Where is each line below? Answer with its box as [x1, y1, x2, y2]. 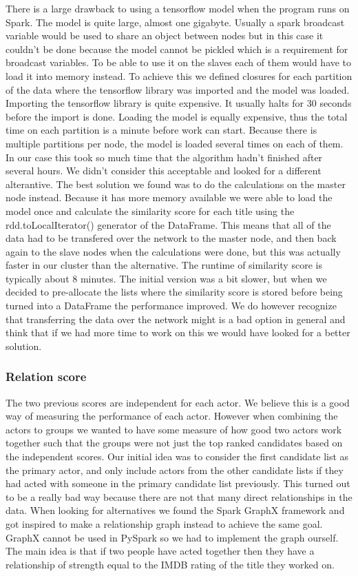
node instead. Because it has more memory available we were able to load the [6, 190, 333, 205]
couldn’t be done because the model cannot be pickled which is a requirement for [6, 41, 348, 56]
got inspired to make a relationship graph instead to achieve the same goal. [6, 517, 323, 531]
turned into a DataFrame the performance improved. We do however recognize [6, 298, 337, 313]
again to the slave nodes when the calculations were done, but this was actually [6, 244, 341, 258]
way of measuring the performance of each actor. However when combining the [6, 409, 338, 423]
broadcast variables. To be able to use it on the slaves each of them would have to [6, 55, 352, 70]
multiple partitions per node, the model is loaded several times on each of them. [6, 136, 344, 150]
